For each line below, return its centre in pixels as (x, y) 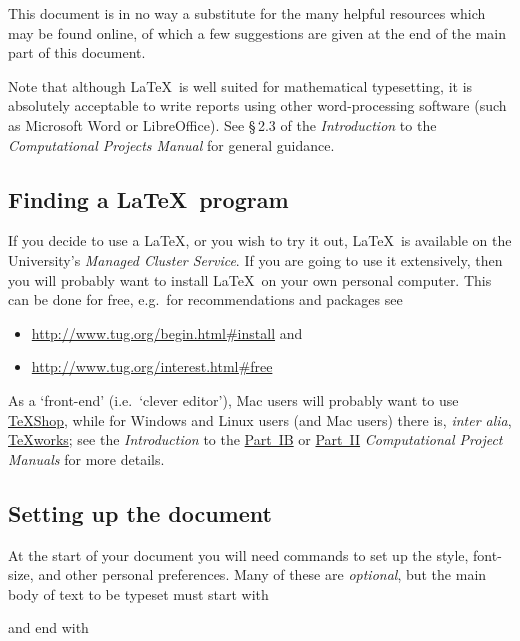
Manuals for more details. (86, 458)
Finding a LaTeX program (148, 198)
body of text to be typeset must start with (138, 593)
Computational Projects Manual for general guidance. (171, 144)
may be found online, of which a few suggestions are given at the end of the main (257, 32)
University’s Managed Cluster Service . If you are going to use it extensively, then (255, 259)
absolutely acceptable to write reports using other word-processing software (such (257, 105)
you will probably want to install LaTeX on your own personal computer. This (250, 279)
